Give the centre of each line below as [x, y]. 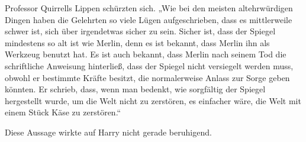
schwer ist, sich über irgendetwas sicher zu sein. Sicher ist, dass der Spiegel [140, 31]
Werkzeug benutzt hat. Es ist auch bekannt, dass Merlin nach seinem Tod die [146, 54]
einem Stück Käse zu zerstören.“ [63, 112]
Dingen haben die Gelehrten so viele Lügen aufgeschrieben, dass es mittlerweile [149, 19]
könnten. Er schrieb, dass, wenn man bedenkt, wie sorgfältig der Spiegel [135, 89]
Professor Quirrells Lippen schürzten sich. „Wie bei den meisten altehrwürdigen [149, 8]
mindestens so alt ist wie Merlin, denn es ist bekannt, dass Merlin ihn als [137, 42]
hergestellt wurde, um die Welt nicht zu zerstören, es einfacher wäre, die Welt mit [153, 100]
